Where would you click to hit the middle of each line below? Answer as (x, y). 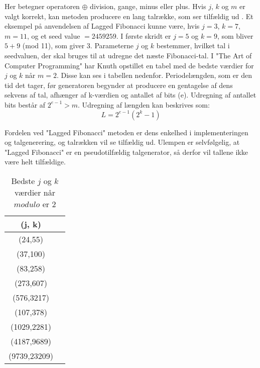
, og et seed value (53, 35)
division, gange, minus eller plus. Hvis (148, 6)
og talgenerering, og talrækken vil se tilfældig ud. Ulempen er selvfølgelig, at (122, 142)
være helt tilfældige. (35, 162)
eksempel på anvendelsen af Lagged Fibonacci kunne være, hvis (102, 26)
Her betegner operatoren (42, 6)
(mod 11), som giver (53, 45)
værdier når (35, 192)
